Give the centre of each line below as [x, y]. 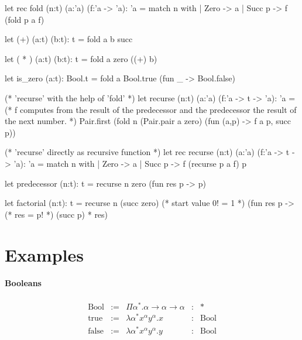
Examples [44, 254]
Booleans [23, 283]
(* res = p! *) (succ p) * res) [56, 214]
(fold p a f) [25, 19]
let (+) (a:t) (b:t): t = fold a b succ [69, 39]
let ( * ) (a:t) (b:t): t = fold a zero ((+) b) [81, 58]
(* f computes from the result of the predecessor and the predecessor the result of [151, 109]
